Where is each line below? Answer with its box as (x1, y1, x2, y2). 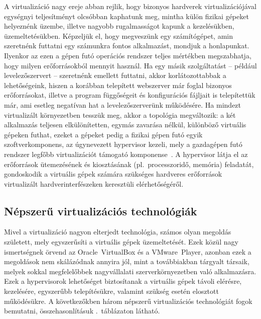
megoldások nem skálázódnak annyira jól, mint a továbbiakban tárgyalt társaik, (4, 256, 249, 267)
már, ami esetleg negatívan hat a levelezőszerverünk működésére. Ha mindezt (4, 99, 241, 110)
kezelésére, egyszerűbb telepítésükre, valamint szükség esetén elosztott (4, 286, 219, 296)
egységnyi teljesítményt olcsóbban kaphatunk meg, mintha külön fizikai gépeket (4, 11, 249, 21)
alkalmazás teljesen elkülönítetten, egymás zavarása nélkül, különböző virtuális (4, 119, 246, 130)
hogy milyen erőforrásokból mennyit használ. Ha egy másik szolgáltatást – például (4, 60, 257, 70)
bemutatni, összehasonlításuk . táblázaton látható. (4, 305, 160, 316)
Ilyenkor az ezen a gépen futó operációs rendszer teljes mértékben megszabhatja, (4, 50, 251, 60)
